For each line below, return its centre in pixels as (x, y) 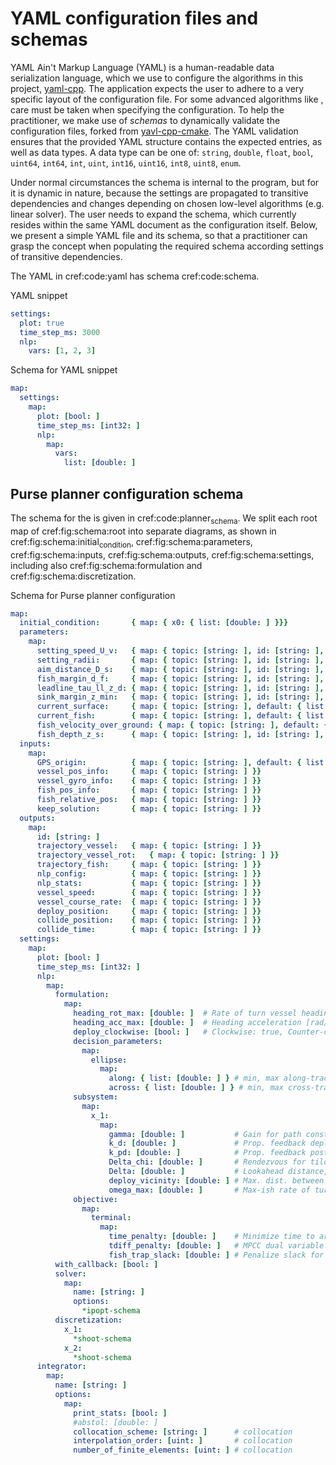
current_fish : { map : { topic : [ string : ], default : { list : (182, 716)
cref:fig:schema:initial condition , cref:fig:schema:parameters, (131, 542)
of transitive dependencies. (66, 256)
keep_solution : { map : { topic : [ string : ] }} (149, 808)
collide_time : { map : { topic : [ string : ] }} (149, 930)
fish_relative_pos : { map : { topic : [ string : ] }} (149, 800)
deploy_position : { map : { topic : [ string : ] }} (149, 911)
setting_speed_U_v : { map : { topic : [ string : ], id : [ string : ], (180, 651)
